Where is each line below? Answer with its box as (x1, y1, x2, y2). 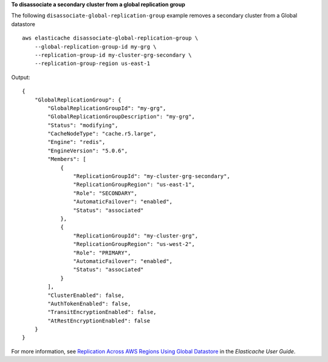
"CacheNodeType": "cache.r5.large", (47, 131, 157, 137)
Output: (11, 73, 30, 81)
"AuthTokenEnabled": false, (47, 300, 131, 307)
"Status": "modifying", (47, 121, 118, 129)
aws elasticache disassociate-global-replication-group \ (22, 35, 199, 42)
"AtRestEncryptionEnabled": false (47, 317, 151, 324)
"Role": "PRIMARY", (73, 249, 131, 256)
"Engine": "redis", (47, 138, 106, 146)
